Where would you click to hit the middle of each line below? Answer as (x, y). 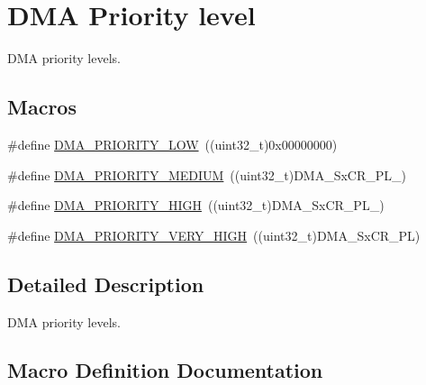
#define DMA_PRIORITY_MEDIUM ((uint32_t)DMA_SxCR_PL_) (207, 174)
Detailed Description (106, 284)
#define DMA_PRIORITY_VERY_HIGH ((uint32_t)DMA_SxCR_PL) (214, 235)
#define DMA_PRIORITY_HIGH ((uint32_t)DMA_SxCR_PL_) (196, 205)
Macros (42, 107)
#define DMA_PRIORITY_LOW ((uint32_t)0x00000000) (172, 144)
